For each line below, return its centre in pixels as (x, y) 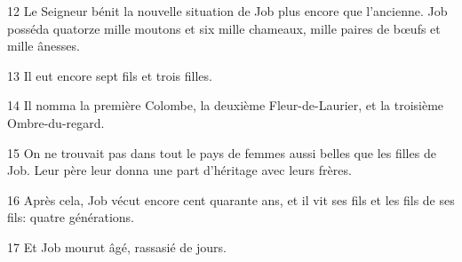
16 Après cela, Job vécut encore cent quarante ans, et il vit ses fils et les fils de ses (231, 199)
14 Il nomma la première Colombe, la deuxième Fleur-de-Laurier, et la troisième (226, 105)
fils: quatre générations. (71, 217)
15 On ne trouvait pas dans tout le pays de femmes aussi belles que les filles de (222, 152)
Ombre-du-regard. (56, 122)
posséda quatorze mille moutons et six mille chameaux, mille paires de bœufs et (224, 28)
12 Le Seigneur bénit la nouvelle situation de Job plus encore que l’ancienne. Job (227, 11)
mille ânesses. (44, 46)
